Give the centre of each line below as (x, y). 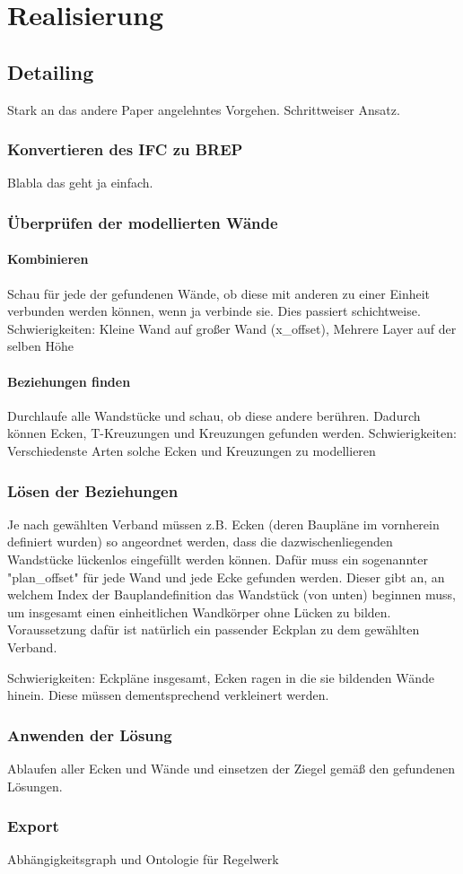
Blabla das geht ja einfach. (80, 183)
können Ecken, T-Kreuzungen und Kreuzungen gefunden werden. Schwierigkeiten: (232, 433)
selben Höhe (40, 346)
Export (33, 826)
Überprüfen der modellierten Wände (143, 222)
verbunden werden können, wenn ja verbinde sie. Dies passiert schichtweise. (214, 311)
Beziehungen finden (69, 381)
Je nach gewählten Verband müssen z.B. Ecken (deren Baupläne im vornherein (223, 524)
